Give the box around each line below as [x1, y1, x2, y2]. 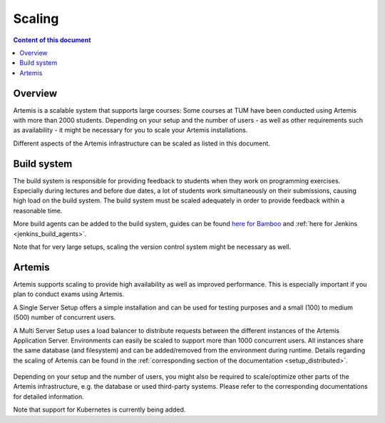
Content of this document [13, 36, 91, 44]
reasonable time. [13, 206, 63, 215]
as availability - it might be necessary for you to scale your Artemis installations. [13, 126, 248, 135]
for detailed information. [13, 392, 85, 401]
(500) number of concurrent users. [13, 313, 116, 322]
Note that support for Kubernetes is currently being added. [13, 405, 186, 414]
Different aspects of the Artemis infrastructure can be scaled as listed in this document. [13, 139, 271, 148]
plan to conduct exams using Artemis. [13, 290, 125, 299]
